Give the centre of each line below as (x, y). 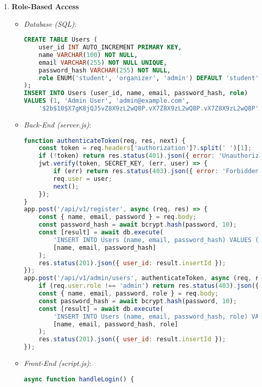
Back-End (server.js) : (57, 124)
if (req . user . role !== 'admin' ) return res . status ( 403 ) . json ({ (149, 286)
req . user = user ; (83, 179)
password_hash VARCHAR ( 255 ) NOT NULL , (105, 70)
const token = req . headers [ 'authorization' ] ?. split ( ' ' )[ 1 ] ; (145, 148)
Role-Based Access (45, 6)
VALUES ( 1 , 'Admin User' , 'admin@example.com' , (106, 101)
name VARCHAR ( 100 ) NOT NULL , (88, 55)
